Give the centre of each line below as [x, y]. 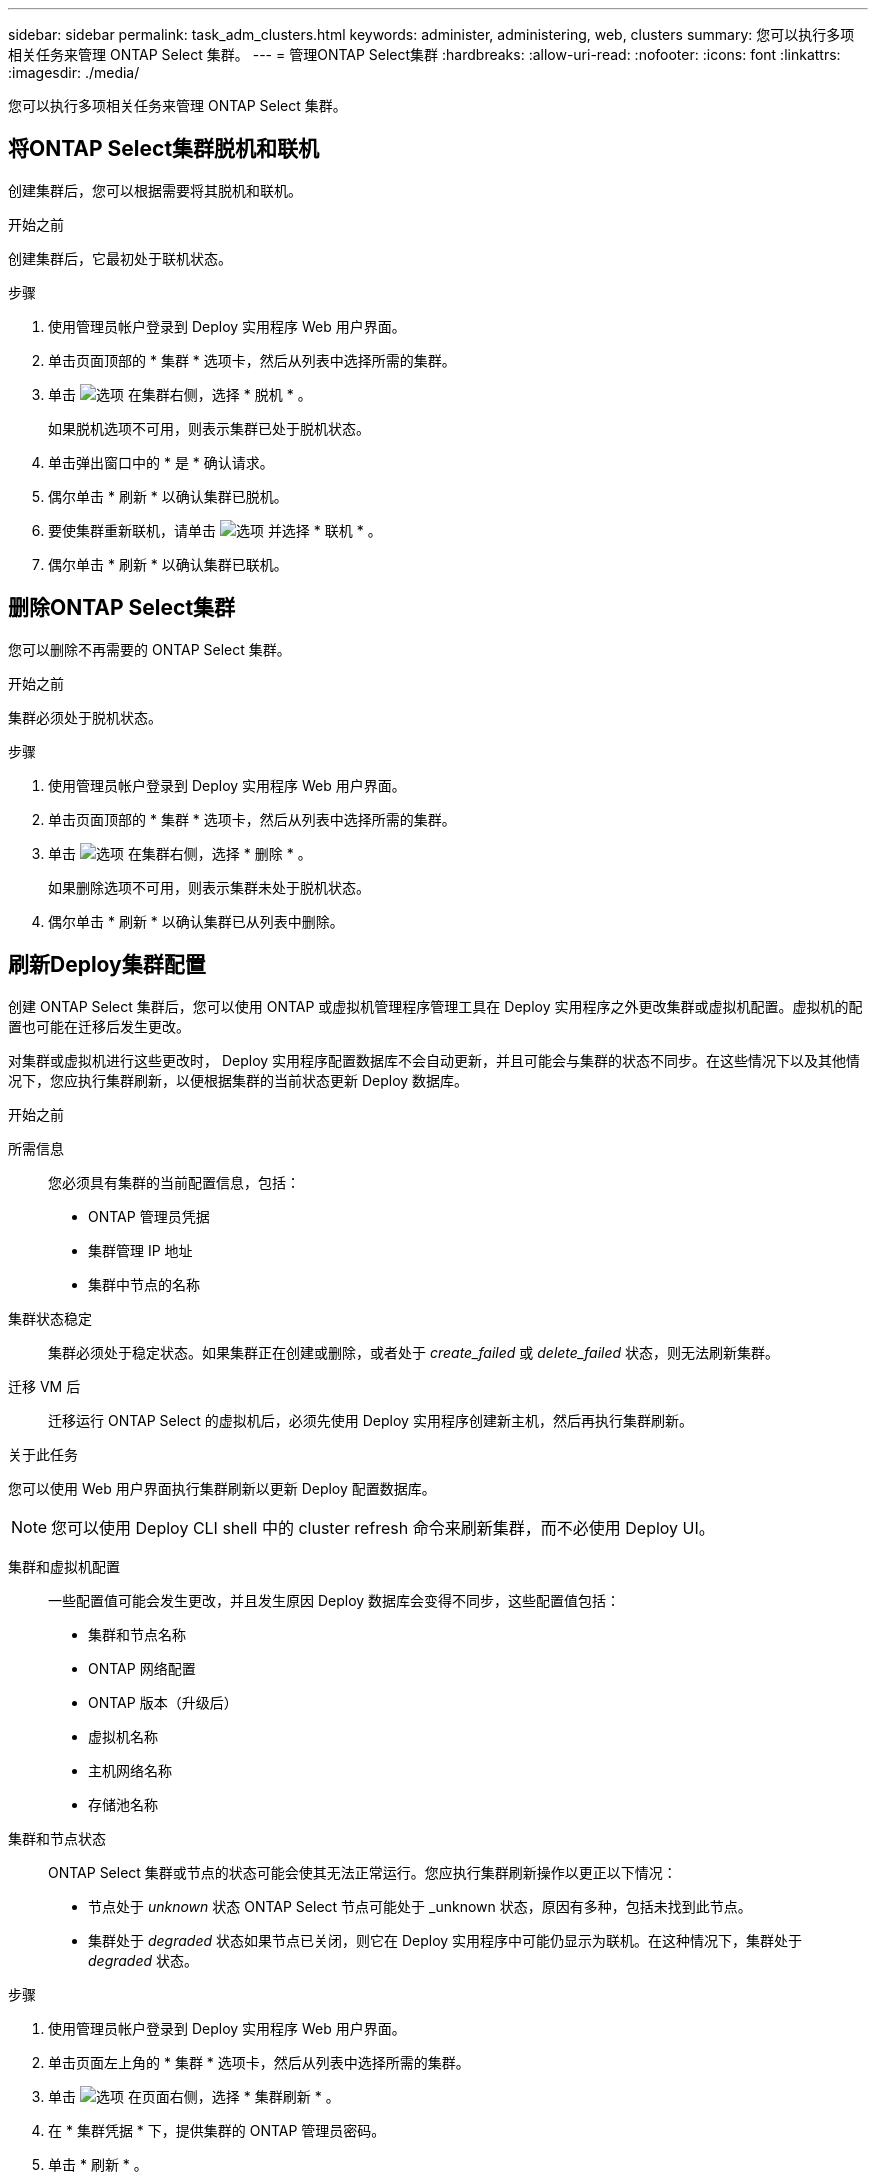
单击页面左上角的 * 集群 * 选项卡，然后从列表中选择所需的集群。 [259, 2062]
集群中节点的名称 [144, 1284]
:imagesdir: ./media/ [74, 72]
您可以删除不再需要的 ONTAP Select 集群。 [149, 649]
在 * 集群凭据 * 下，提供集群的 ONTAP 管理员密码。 [217, 2130]
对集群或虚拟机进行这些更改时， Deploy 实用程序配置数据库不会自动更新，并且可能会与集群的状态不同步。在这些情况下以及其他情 [434, 1060]
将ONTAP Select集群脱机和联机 [164, 149]
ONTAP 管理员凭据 [149, 1216]
